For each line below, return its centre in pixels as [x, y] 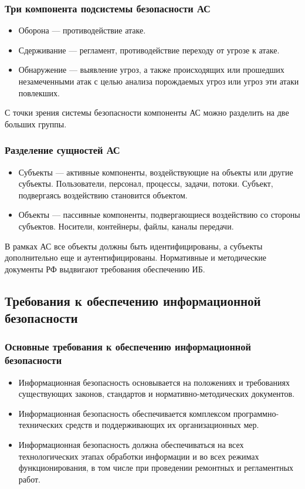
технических [41, 425]
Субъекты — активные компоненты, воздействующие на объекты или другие [156, 172]
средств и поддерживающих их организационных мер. [162, 425]
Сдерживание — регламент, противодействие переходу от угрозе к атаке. [149, 50]
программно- [256, 413]
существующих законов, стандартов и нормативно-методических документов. [157, 394]
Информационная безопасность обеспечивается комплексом [125, 413]
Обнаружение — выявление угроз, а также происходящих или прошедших [151, 70]
